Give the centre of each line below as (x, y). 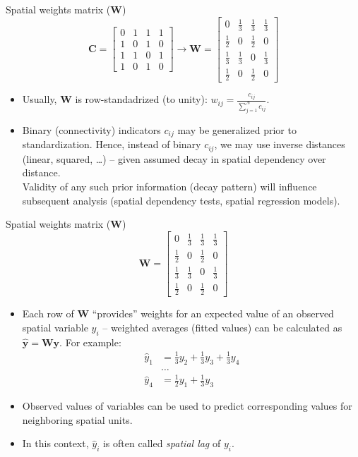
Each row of (48, 313)
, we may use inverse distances (280, 144)
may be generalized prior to (237, 129)
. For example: (90, 342)
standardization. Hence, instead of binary (112, 144)
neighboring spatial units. (77, 419)
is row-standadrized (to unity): (141, 99)
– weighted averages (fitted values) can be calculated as (222, 327)
